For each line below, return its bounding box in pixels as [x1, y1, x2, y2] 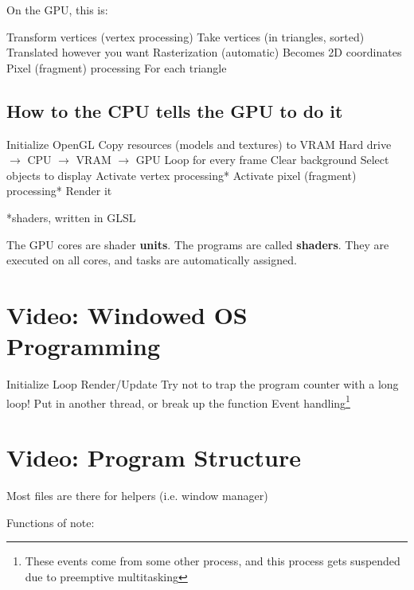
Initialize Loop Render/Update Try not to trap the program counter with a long [6, 376, 399, 393]
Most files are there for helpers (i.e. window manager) [6, 487, 268, 504]
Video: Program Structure [6, 441, 301, 474]
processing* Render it [6, 182, 112, 199]
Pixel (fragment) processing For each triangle [6, 59, 227, 76]
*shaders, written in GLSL [6, 209, 136, 225]
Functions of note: [6, 514, 95, 530]
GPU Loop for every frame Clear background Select [135, 151, 389, 168]
